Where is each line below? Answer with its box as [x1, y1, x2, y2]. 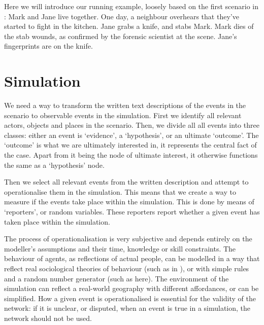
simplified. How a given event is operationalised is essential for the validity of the [4, 293, 256, 303]
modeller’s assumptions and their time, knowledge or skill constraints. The [4, 243, 236, 254]
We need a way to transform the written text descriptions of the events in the [4, 100, 246, 111]
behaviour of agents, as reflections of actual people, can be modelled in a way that [4, 253, 260, 264]
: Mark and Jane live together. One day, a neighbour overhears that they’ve [4, 11, 239, 21]
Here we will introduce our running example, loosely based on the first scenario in [4, 1, 259, 11]
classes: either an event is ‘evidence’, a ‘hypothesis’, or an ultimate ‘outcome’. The [4, 129, 259, 140]
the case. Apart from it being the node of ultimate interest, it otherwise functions [4, 150, 258, 160]
